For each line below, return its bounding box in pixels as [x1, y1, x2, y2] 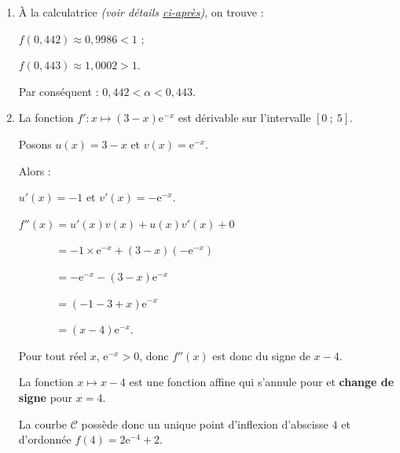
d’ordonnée [18, 431, 72, 447]
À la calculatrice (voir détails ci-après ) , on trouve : [18, 4, 264, 20]
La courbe [18, 415, 68, 432]
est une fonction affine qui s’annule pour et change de [129, 374, 394, 390]
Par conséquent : [18, 83, 99, 99]
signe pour [18, 389, 73, 405]
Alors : [18, 162, 51, 179]
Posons [18, 135, 52, 152]
